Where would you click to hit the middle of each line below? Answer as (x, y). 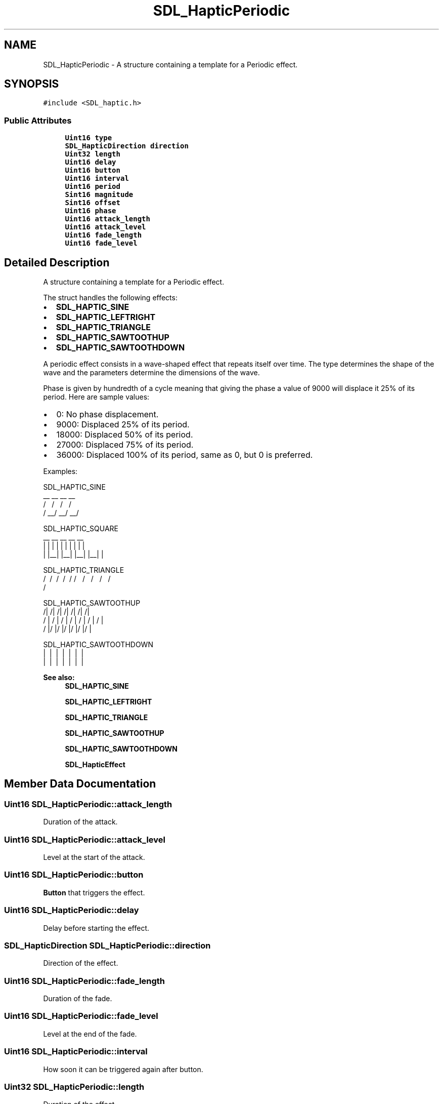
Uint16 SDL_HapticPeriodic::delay (72, 910)
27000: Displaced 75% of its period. (125, 445)
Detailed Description (57, 262)
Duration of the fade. (78, 998)
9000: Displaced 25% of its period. (123, 425)
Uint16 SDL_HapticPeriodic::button (74, 875)
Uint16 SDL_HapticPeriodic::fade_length (85, 981)
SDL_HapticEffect (95, 765)
